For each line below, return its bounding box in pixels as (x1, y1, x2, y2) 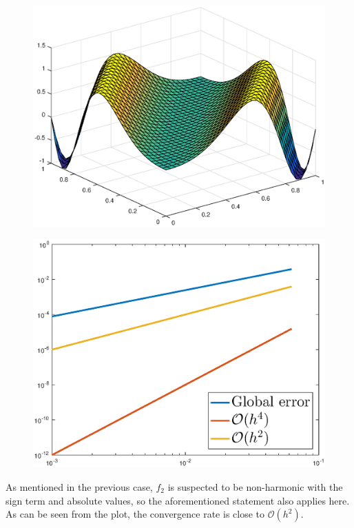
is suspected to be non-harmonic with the (167, 479, 343, 494)
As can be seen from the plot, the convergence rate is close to (6, 507, 265, 521)
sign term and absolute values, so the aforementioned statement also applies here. (6, 493, 350, 507)
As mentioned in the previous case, (6, 479, 153, 494)
